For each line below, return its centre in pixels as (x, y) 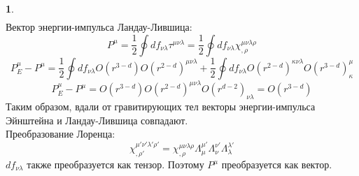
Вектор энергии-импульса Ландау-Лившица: (99, 27)
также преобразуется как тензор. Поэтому (115, 164)
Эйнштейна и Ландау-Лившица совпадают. (97, 120)
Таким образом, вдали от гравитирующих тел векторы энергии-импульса (161, 106)
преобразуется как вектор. (277, 164)
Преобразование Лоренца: (61, 134)
